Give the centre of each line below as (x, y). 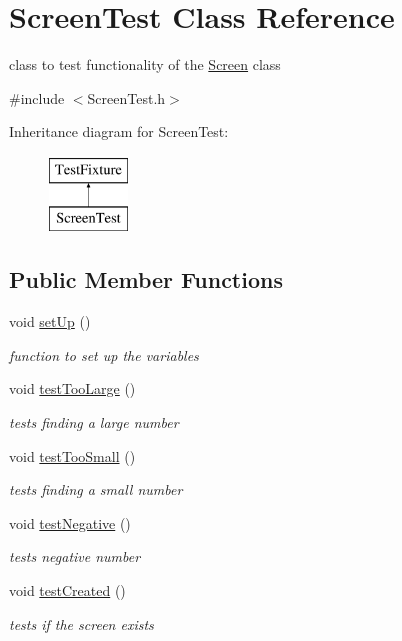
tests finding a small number (96, 489)
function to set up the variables (104, 354)
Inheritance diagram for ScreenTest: (119, 131)
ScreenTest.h (126, 97)
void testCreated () (67, 590)
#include (37, 97)
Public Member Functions (146, 279)
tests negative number (75, 556)
